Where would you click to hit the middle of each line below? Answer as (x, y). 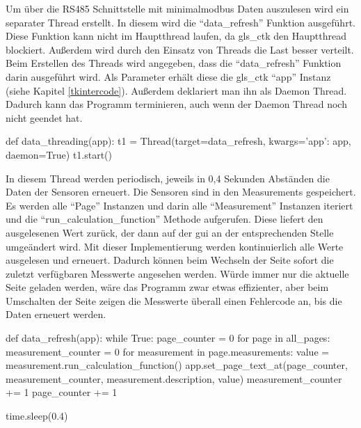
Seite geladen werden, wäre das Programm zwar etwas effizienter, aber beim (167, 287)
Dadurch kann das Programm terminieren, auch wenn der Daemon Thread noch (176, 104)
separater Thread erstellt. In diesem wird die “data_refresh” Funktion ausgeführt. (180, 22)
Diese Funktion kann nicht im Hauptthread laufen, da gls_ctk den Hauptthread (176, 36)
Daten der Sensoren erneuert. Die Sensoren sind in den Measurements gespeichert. (181, 192)
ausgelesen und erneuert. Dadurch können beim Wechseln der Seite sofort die (170, 260)
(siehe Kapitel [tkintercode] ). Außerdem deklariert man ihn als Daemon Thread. (176, 90)
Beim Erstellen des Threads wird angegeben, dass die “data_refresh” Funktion (174, 63)
